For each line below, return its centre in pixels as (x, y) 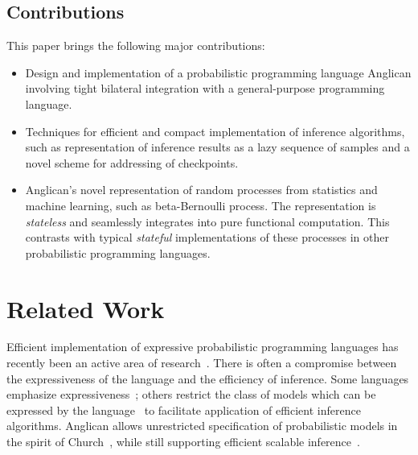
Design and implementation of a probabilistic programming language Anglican (218, 72)
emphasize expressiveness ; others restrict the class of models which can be (191, 394)
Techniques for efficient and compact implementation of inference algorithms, (215, 131)
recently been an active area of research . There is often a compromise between (202, 363)
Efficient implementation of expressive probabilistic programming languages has (203, 347)
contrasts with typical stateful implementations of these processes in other (207, 237)
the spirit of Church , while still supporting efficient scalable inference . (183, 442)
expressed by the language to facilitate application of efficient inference (184, 409)
